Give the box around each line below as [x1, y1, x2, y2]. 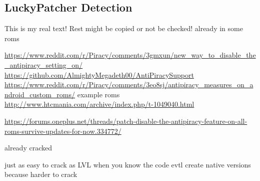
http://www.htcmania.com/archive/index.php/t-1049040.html [4, 99, 194, 109]
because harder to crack [4, 169, 77, 179]
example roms [77, 89, 120, 99]
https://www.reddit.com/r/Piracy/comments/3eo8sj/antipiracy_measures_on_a [4, 79, 253, 90]
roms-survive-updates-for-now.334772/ [4, 125, 121, 136]
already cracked [4, 142, 52, 153]
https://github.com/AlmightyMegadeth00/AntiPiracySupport [4, 69, 194, 80]
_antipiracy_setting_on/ [4, 59, 83, 70]
